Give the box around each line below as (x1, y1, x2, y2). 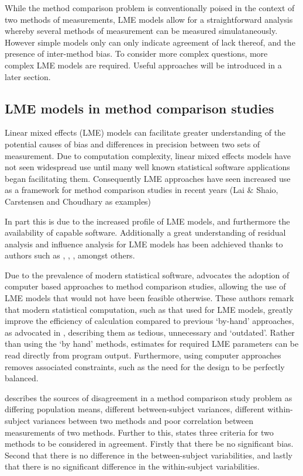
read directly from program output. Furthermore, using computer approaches (5, 349, 281, 361)
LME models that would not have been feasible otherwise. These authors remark (5, 292, 294, 304)
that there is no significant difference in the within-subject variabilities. (5, 460, 260, 472)
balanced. (5, 372, 39, 384)
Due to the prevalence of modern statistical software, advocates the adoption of (5, 268, 290, 281)
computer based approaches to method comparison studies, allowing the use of (5, 280, 286, 292)
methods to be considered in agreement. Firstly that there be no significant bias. (5, 437, 294, 450)
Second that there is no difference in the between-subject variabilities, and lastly (5, 449, 292, 461)
